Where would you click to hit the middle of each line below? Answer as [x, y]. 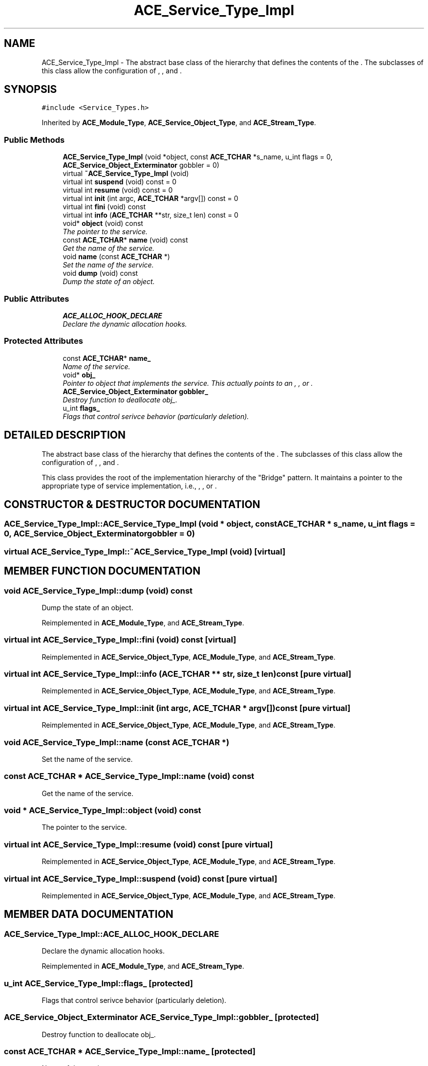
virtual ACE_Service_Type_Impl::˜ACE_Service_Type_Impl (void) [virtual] [145, 551]
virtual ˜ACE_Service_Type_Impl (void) [126, 174]
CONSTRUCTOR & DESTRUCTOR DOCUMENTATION [132, 504]
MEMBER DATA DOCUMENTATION [89, 914]
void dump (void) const [100, 273]
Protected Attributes [43, 341]
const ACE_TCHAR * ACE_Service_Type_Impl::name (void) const [129, 776]
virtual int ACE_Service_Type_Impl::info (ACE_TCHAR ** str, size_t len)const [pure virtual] [178, 674]
